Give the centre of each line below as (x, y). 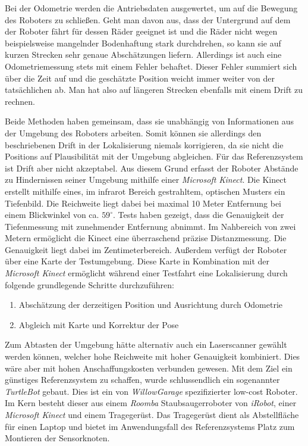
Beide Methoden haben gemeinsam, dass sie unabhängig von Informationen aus (149, 121)
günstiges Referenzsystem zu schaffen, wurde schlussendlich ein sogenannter (142, 380)
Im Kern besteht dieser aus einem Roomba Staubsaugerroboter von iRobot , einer (151, 403)
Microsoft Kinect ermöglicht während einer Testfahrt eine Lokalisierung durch (146, 273)
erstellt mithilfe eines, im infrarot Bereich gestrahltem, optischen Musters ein (145, 191)
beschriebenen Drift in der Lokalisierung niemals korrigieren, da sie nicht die (144, 144)
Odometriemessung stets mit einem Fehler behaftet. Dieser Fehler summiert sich (151, 66)
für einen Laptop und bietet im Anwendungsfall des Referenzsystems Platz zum (150, 426)
